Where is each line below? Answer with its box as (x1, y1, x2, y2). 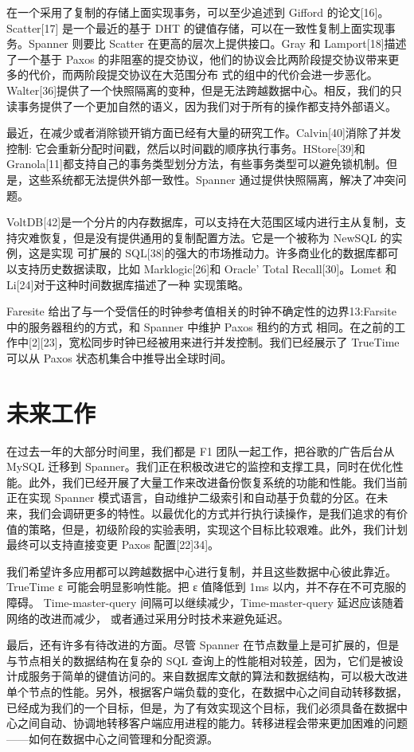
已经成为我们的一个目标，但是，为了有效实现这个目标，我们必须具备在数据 (6, 699, 396, 715)
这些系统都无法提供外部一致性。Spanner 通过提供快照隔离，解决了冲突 (28, 170, 396, 187)
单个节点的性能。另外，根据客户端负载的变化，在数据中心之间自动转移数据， (6, 683, 408, 699)
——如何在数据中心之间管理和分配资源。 (6, 730, 218, 746)
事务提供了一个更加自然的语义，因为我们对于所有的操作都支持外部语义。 (17, 97, 396, 114)
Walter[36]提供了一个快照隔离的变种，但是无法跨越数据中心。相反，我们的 (6, 81, 392, 98)
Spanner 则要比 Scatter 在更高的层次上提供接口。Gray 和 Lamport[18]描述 (28, 35, 407, 52)
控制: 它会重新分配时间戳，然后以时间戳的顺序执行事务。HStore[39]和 (6, 139, 365, 156)
